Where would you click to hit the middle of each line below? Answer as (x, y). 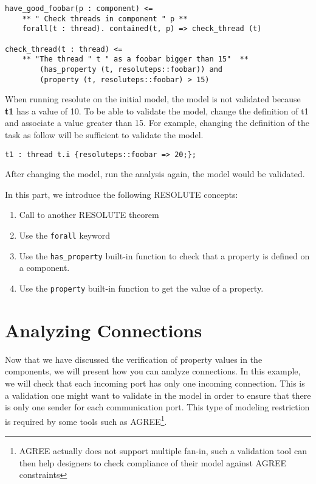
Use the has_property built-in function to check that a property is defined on (164, 255)
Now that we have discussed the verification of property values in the (134, 359)
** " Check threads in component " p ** (105, 19)
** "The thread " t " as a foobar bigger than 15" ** (135, 59)
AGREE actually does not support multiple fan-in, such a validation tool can (163, 450)
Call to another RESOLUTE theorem (89, 215)
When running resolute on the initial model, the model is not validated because (153, 99)
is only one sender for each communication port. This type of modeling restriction (157, 407)
